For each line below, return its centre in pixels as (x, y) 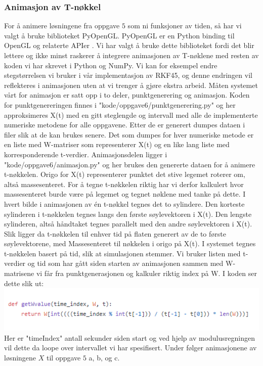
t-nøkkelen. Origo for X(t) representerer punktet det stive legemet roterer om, (125, 174)
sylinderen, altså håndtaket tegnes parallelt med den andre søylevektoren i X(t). (128, 224)
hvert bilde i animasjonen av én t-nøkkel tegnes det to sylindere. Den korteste (124, 203)
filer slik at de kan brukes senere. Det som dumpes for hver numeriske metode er (129, 134)
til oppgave (64, 357)
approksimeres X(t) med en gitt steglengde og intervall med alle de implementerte (131, 115)
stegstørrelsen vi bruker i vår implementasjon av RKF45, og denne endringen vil (128, 75)
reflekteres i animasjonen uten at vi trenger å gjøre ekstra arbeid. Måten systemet (131, 85)
